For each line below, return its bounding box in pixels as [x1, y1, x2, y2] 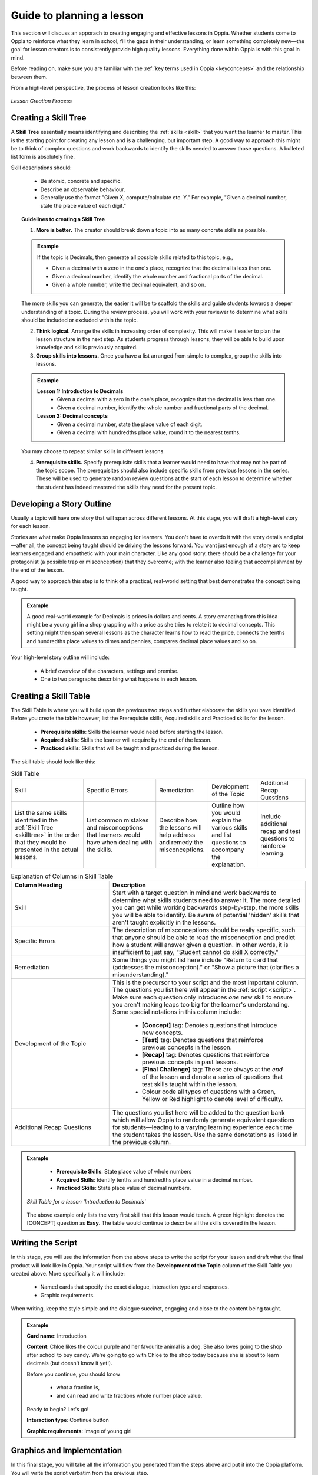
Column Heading [14, 881, 63, 889]
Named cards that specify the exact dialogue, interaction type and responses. [40, 1283, 230, 1290]
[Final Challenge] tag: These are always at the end [141, 1066, 283, 1074]
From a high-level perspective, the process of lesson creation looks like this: [11, 84, 196, 91]
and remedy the [159, 838, 203, 846]
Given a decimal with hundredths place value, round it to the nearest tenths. [57, 428, 241, 436]
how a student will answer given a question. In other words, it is [112, 941, 289, 949]
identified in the [14, 816, 58, 824]
